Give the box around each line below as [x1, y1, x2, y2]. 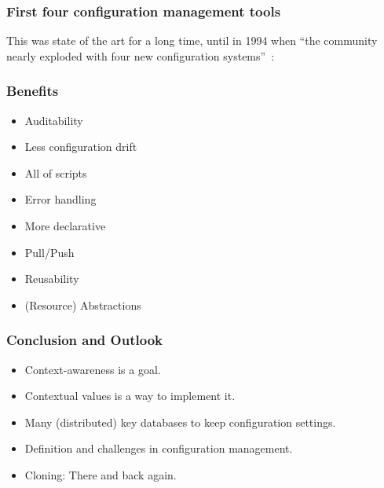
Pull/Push [24, 244, 75, 260]
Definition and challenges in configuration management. [24, 440, 293, 457]
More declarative [24, 218, 106, 233]
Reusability [24, 270, 79, 287]
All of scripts [24, 164, 87, 181]
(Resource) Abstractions [24, 296, 141, 313]
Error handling [24, 191, 97, 207]
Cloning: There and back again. [24, 466, 177, 482]
